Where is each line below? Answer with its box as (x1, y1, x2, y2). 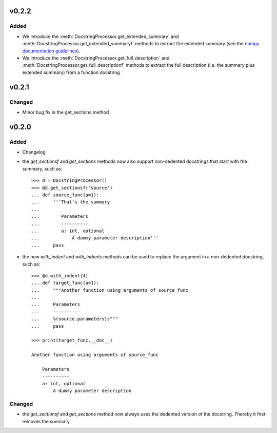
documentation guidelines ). (22, 48, 81, 54)
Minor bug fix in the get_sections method (22, 109, 109, 115)
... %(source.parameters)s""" (31, 316, 118, 322)
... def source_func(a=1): (31, 192, 100, 198)
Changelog (22, 149, 46, 155)
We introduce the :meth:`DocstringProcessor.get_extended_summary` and (22, 33, 179, 40)
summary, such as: (22, 165, 63, 172)
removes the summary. (22, 418, 71, 424)
